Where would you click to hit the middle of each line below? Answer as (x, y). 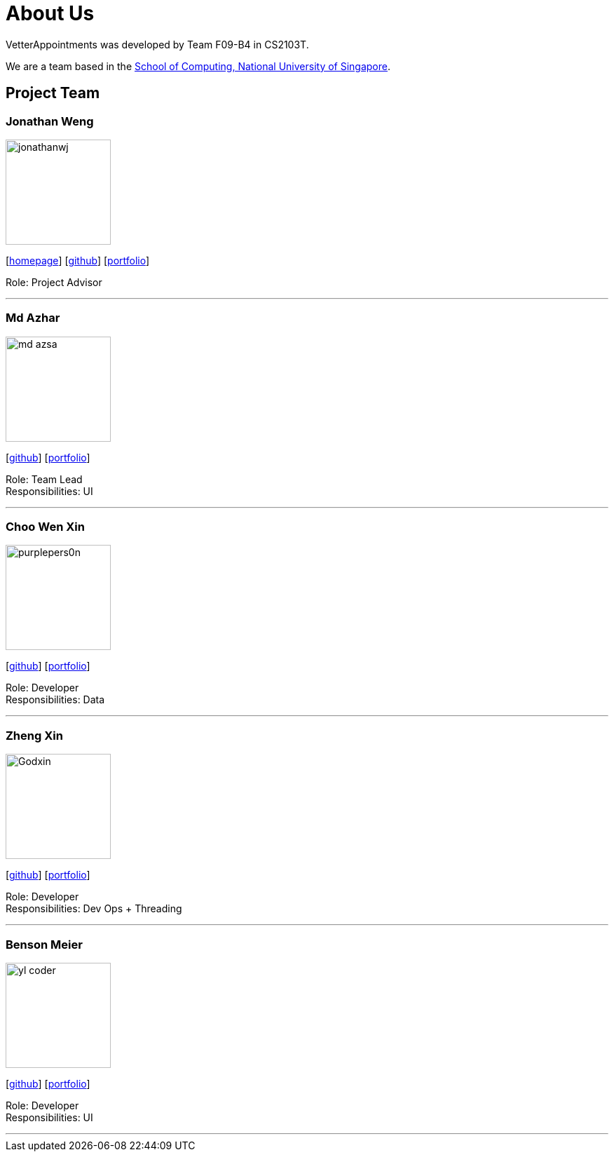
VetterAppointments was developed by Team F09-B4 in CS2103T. (157, 44)
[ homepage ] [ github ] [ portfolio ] (78, 260)
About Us (50, 13)
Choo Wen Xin (45, 527)
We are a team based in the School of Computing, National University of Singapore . (198, 66)
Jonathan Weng (50, 121)
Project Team (53, 93)
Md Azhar (33, 318)
